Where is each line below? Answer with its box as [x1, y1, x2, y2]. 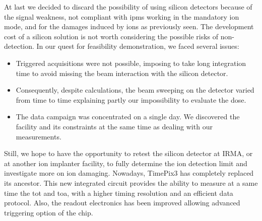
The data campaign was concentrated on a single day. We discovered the [16, 111, 240, 122]
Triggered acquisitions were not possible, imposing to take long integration [16, 57, 246, 68]
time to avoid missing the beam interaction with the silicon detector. [16, 67, 228, 78]
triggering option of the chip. [4, 207, 93, 217]
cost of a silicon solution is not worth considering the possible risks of [4, 31, 219, 41]
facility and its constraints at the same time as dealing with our [16, 121, 213, 131]
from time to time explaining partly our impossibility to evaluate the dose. [16, 94, 246, 105]
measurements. [16, 131, 61, 141]
